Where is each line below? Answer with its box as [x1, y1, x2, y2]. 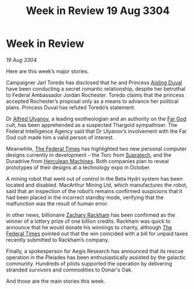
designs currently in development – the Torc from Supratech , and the [6, 151, 172, 159]
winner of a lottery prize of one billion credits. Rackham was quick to [6, 218, 171, 225]
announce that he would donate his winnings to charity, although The [6, 223, 172, 230]
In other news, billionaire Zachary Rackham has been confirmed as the [6, 211, 176, 218]
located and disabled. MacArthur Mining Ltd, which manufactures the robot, [6, 181, 188, 188]
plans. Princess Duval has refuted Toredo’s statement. [6, 104, 136, 111]
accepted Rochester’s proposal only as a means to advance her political [6, 98, 179, 105]
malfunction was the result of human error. [6, 200, 109, 207]
